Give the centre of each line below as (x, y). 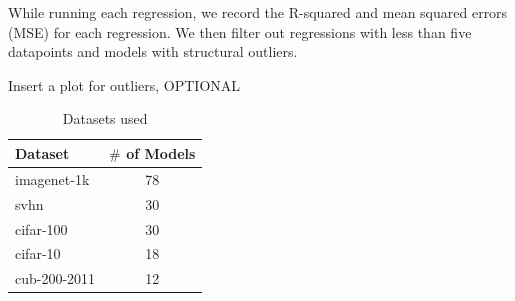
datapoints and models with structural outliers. (153, 51)
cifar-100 (41, 228)
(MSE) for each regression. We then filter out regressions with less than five (240, 31)
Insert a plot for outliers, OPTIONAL (124, 84)
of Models (161, 152)
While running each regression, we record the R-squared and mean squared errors (258, 12)
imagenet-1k (52, 178)
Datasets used (105, 118)
